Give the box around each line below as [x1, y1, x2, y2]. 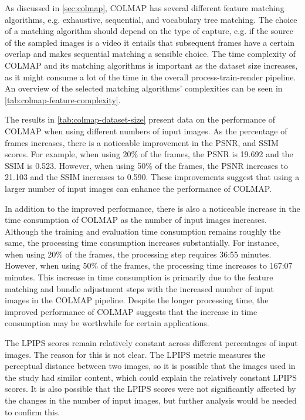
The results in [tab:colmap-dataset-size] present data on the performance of [5, 113, 275, 126]
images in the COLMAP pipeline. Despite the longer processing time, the [5, 294, 269, 306]
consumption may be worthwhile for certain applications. [5, 317, 209, 329]
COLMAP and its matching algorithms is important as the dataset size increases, [5, 59, 298, 71]
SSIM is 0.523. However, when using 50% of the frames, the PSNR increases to [5, 159, 289, 171]
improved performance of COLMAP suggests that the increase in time [5, 305, 257, 317]
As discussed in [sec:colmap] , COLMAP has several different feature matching [5, 2, 284, 13]
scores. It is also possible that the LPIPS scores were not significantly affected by [5, 382, 296, 395]
